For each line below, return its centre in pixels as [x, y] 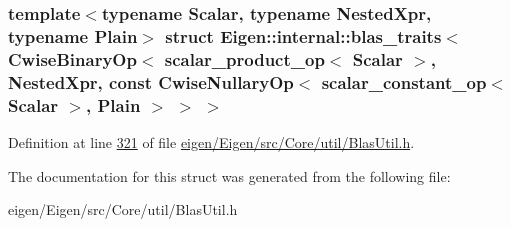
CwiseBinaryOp [72, 58]
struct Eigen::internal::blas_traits [303, 35]
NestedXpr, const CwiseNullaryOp [151, 81]
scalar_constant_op [404, 81]
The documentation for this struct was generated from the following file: [229, 175]
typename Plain [73, 35]
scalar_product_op [244, 58]
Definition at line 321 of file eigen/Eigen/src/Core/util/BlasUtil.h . [211, 141]
